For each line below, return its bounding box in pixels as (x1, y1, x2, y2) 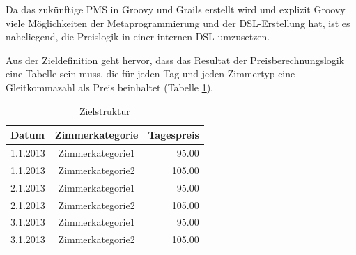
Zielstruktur (79, 103, 130, 118)
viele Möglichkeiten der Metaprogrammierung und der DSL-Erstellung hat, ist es (6, 15, 350, 30)
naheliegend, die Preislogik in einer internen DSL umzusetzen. (6, 29, 270, 44)
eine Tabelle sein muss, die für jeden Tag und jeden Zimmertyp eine (6, 66, 295, 81)
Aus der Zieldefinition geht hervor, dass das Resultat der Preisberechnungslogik (6, 52, 345, 67)
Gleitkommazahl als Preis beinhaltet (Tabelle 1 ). (6, 79, 213, 94)
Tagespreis (148, 127, 199, 142)
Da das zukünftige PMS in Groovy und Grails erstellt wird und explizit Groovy (6, 2, 346, 16)
